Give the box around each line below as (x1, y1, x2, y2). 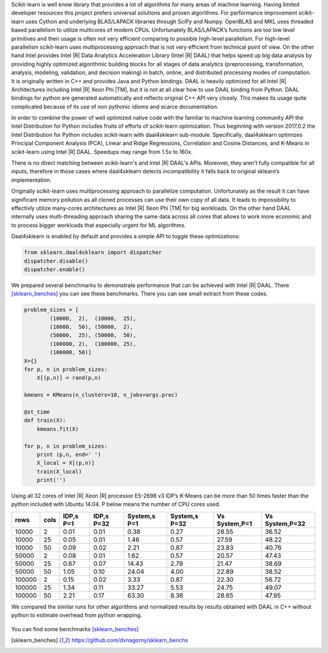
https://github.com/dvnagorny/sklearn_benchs (71, 637, 188, 644)
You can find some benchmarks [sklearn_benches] (11, 625, 139, 632)
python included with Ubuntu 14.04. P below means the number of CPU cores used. (11, 500, 221, 508)
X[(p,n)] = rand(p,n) (36, 375, 101, 381)
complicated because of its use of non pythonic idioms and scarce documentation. (11, 103, 219, 110)
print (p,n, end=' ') (36, 451, 101, 458)
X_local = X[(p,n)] (36, 460, 95, 466)
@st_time (24, 408, 50, 415)
